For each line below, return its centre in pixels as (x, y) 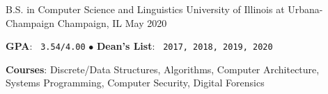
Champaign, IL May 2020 (112, 22)
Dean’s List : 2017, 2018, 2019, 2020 (185, 46)
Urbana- (305, 9)
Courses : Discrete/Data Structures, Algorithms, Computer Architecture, (163, 69)
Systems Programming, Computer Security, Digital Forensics (135, 83)
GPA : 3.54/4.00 (46, 46)
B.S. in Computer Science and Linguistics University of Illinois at (145, 9)
